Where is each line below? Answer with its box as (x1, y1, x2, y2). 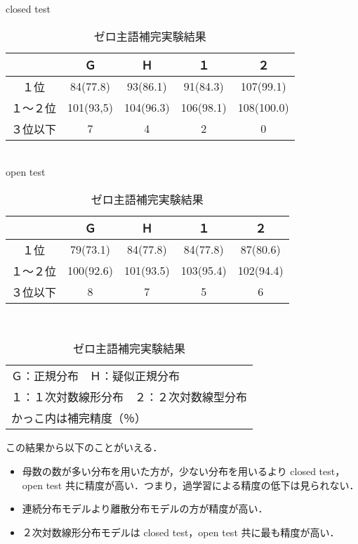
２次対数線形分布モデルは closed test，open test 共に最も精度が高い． (22, 524, 340, 539)
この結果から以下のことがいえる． (6, 440, 163, 455)
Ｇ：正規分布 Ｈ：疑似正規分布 (11, 368, 180, 384)
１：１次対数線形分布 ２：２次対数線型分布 (11, 389, 248, 406)
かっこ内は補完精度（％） (11, 410, 147, 427)
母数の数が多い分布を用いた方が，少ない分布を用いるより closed (22, 463, 316, 478)
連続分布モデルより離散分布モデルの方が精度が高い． (22, 501, 268, 516)
